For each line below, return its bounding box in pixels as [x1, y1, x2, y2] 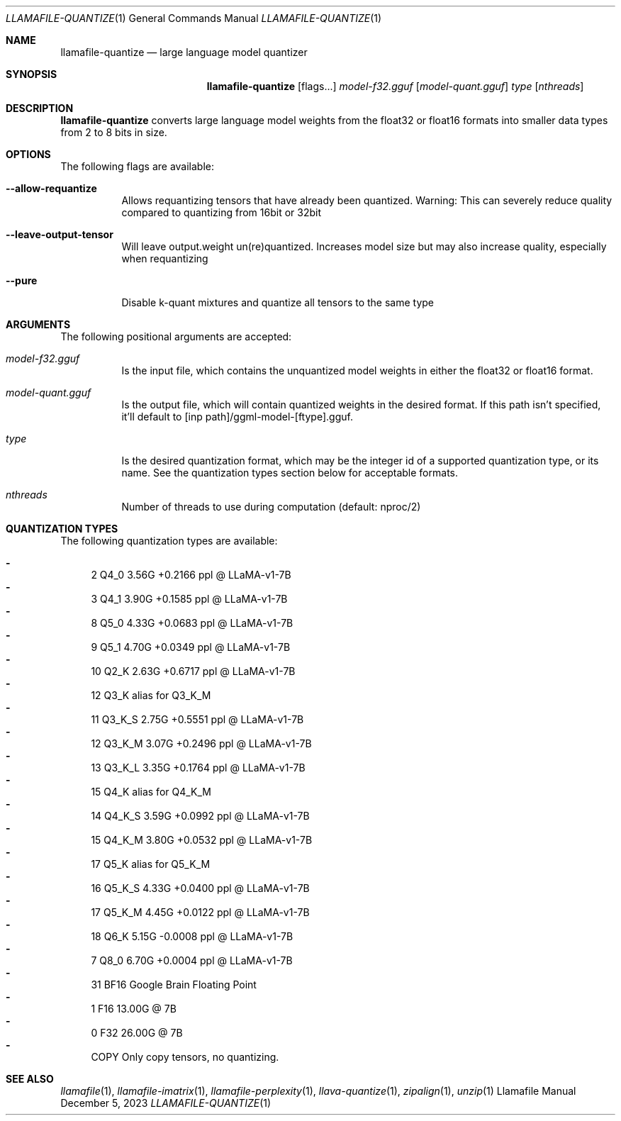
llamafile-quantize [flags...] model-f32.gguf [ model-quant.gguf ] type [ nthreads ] [206, 80, 584, 92]
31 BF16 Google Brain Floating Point [91, 978, 257, 991]
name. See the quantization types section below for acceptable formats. [121, 467, 458, 479]
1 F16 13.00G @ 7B [91, 1003, 177, 1015]
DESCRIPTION [6, 102, 74, 114]
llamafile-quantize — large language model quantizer [60, 46, 308, 58]
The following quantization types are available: [60, 535, 278, 547]
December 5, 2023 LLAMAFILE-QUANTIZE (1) [60, 1097, 272, 1109]
